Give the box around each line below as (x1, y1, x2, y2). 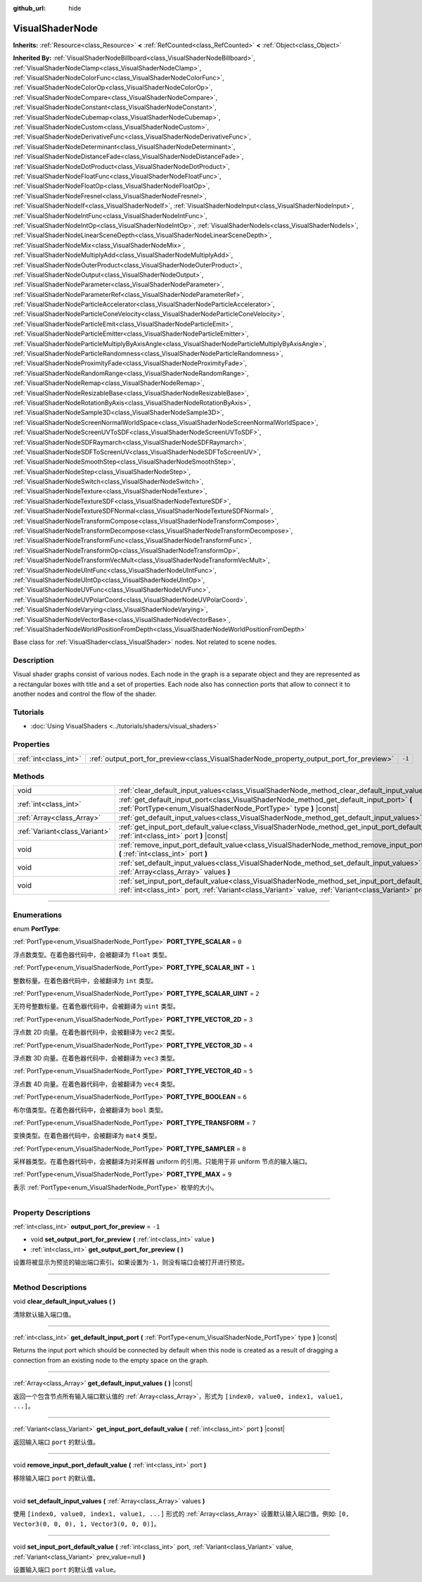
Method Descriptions (13, 1282, 87, 1292)
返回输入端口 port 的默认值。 (13, 1438, 100, 1446)
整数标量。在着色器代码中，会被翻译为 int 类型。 (13, 976, 158, 985)
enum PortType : (13, 925, 61, 933)
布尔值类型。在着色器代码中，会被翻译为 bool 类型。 (13, 1106, 167, 1114)
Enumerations (13, 910, 63, 920)
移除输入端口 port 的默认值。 (13, 1474, 100, 1482)
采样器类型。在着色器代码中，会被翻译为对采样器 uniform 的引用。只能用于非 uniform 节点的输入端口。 (13, 1158, 312, 1166)
